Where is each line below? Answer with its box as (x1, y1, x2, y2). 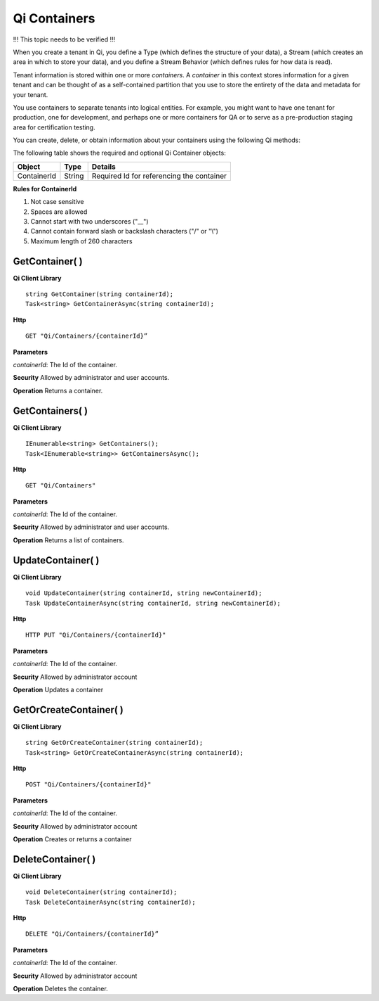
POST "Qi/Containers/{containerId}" (25, 781, 152, 789)
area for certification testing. (13, 123, 95, 132)
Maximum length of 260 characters (30, 236, 133, 246)
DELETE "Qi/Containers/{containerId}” (25, 930, 159, 938)
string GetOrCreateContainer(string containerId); (25, 739, 204, 747)
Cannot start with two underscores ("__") (30, 217, 149, 226)
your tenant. (13, 90, 48, 98)
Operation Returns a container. (13, 386, 103, 395)
